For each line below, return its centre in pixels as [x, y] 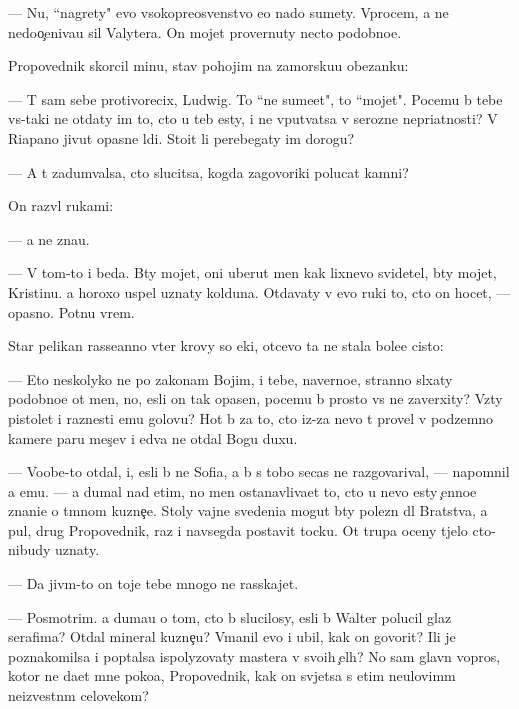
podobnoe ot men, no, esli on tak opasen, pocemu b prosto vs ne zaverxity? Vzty [255, 398]
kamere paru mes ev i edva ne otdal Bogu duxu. [153, 437]
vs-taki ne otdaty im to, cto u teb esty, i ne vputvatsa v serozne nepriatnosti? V [253, 118]
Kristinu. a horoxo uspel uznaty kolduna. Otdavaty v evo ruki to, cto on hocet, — [259, 291]
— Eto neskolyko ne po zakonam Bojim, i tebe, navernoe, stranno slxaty [230, 378]
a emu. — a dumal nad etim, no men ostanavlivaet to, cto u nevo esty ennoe [242, 490]
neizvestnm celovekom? [78, 695]
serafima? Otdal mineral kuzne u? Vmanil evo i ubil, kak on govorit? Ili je [232, 636]
